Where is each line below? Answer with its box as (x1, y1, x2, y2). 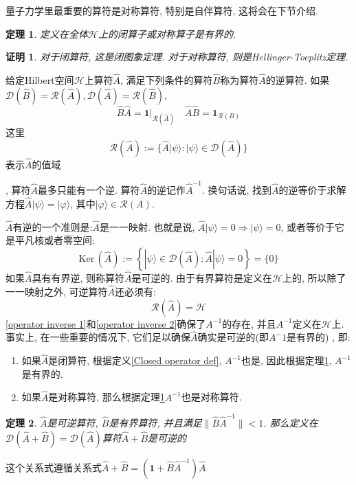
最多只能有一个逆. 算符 (38, 183, 140, 197)
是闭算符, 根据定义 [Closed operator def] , (48, 353, 222, 368)
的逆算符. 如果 (265, 73, 330, 87)
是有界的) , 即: (286, 330, 351, 344)
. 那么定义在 (263, 415, 318, 429)
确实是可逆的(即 (197, 330, 269, 344)
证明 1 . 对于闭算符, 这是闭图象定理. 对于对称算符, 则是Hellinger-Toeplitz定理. (5, 49, 348, 64)
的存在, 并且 (222, 316, 276, 330)
